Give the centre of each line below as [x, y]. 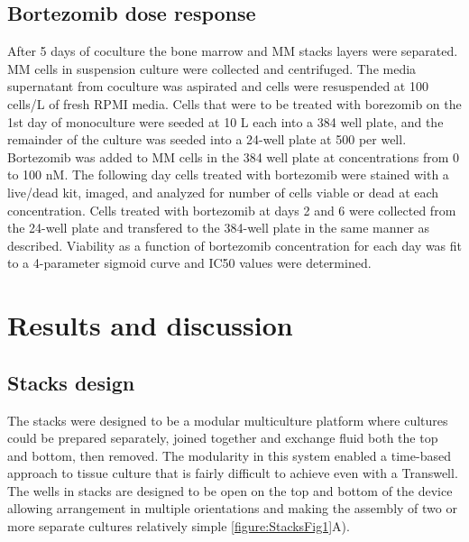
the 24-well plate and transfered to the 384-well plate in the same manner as [219, 228]
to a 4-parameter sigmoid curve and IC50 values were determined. [189, 263]
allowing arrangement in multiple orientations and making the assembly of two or [232, 508]
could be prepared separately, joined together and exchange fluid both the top [223, 438]
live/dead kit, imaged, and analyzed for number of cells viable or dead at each [223, 192]
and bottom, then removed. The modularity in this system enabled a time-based [229, 455]
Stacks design [71, 382]
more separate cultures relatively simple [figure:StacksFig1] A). [179, 526]
